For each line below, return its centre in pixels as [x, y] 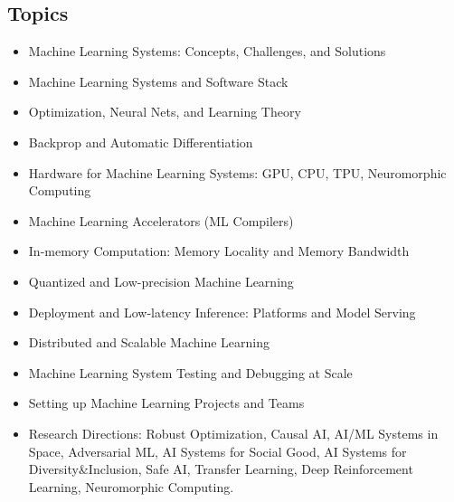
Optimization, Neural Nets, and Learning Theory [165, 112]
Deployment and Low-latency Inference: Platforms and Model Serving [222, 312]
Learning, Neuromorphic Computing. [131, 486]
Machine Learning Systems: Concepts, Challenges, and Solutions [207, 51]
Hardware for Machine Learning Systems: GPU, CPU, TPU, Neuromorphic [237, 172]
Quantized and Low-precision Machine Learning [161, 281]
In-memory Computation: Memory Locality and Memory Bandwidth [219, 251]
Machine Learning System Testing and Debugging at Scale [190, 372]
